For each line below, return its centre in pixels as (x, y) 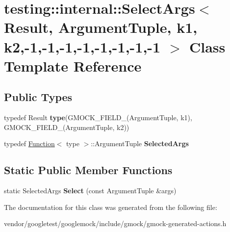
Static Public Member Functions (88, 170)
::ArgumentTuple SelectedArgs (140, 143)
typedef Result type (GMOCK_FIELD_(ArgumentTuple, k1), (98, 117)
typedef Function (29, 143)
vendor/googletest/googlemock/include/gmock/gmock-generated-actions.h (115, 223)
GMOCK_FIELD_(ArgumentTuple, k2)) (67, 127)
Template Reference (73, 65)
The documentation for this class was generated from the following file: (111, 207)
